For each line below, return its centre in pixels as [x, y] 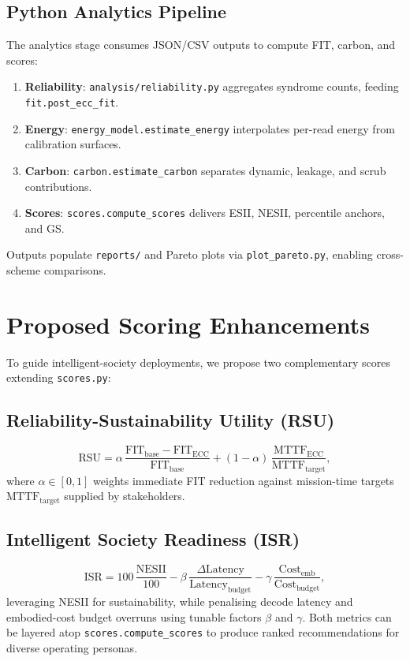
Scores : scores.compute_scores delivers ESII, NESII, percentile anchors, [205, 213]
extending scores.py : [59, 377]
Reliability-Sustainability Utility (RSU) [171, 420]
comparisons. [75, 270]
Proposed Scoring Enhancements [188, 324]
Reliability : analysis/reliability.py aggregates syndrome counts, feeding [212, 86]
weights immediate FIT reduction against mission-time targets [244, 480]
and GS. [45, 228]
